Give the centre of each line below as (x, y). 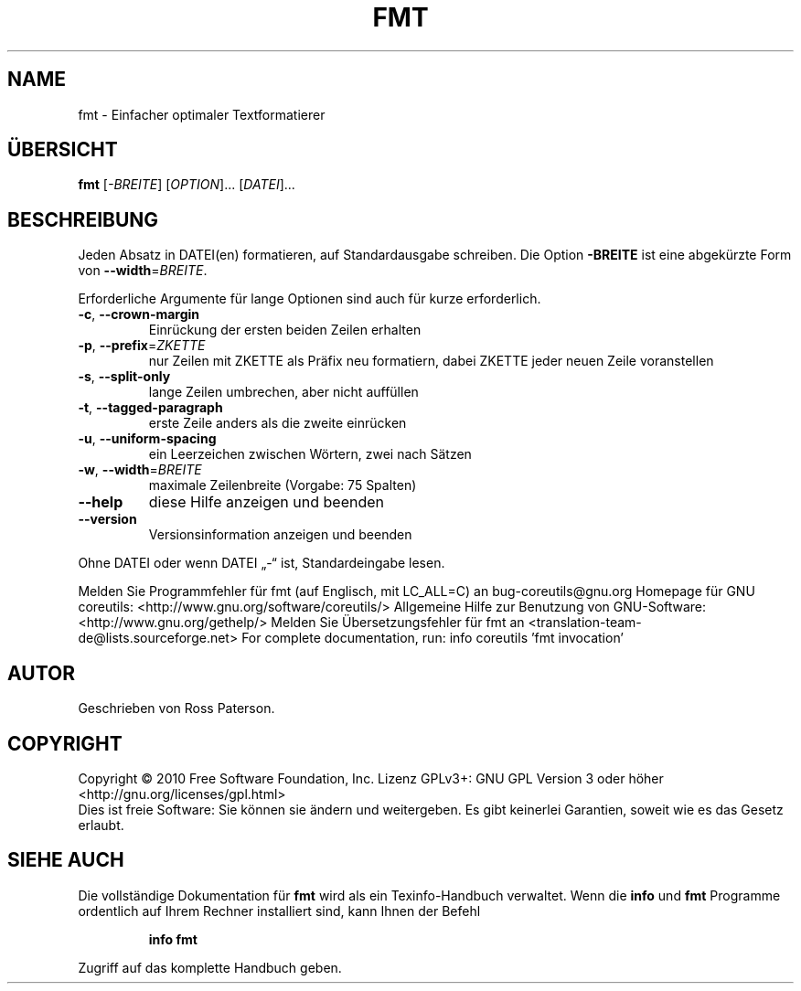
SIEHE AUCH (66, 860)
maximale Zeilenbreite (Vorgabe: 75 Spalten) (283, 485)
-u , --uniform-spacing (147, 439)
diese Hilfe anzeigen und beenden (267, 502)
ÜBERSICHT (63, 150)
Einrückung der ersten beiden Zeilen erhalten (285, 330)
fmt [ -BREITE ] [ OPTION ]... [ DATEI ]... (187, 185)
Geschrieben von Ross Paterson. (176, 709)
